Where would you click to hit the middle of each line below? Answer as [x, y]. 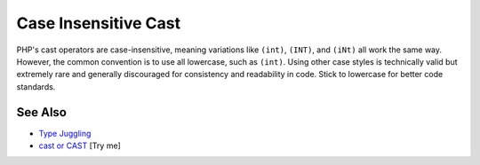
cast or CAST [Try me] [80, 145]
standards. [36, 86]
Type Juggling [65, 133]
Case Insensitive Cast [99, 23]
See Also [41, 112]
